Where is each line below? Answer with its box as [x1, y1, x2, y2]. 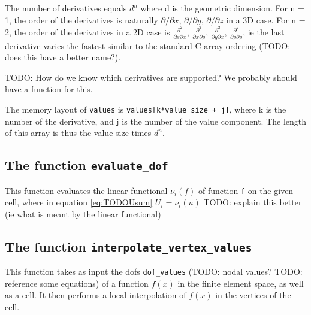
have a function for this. [5, 83, 93, 95]
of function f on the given [198, 184, 294, 196]
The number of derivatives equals [5, 2, 127, 14]
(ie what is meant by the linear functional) [5, 207, 161, 220]
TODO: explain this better [203, 196, 302, 208]
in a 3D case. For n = [226, 13, 306, 26]
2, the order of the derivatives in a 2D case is [5, 26, 170, 38]
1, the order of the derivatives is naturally [5, 13, 158, 26]
